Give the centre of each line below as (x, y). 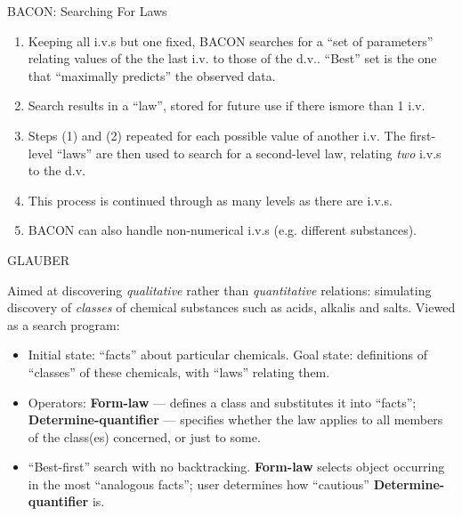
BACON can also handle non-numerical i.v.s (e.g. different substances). (222, 230)
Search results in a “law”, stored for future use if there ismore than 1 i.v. (227, 105)
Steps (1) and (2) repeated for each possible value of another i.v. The (217, 135)
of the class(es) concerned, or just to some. (144, 436)
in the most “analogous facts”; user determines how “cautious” (199, 484)
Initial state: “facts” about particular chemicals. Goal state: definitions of (227, 355)
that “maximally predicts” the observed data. (152, 75)
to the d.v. (57, 170)
